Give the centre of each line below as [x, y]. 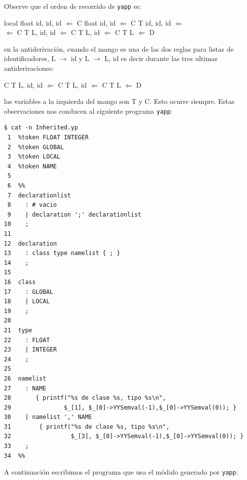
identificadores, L [30, 58]
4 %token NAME [32, 166]
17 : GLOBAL [29, 292]
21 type [18, 330]
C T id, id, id [151, 22]
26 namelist [25, 378]
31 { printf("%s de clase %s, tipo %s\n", [87, 427]
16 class [20, 282]
